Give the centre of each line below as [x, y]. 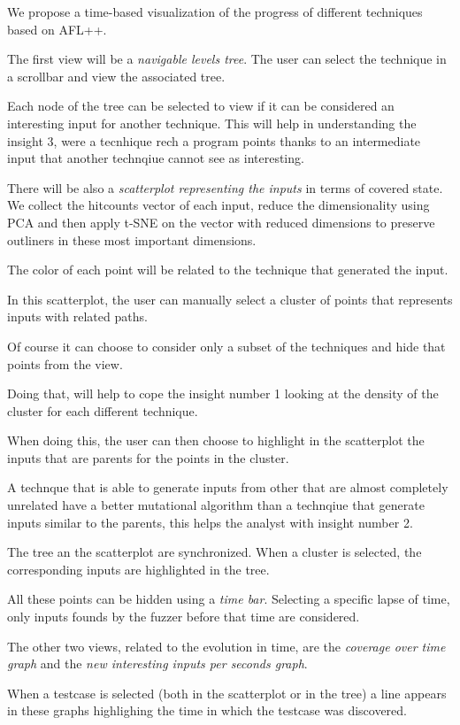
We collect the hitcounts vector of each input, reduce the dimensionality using [218, 205]
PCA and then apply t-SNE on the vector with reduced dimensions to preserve [221, 222]
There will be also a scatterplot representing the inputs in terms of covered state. [225, 187]
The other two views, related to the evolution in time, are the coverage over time [226, 646]
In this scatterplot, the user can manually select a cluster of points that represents [230, 299]
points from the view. [65, 363]
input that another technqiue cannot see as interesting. [156, 158]
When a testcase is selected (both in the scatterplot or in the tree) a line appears [227, 693]
